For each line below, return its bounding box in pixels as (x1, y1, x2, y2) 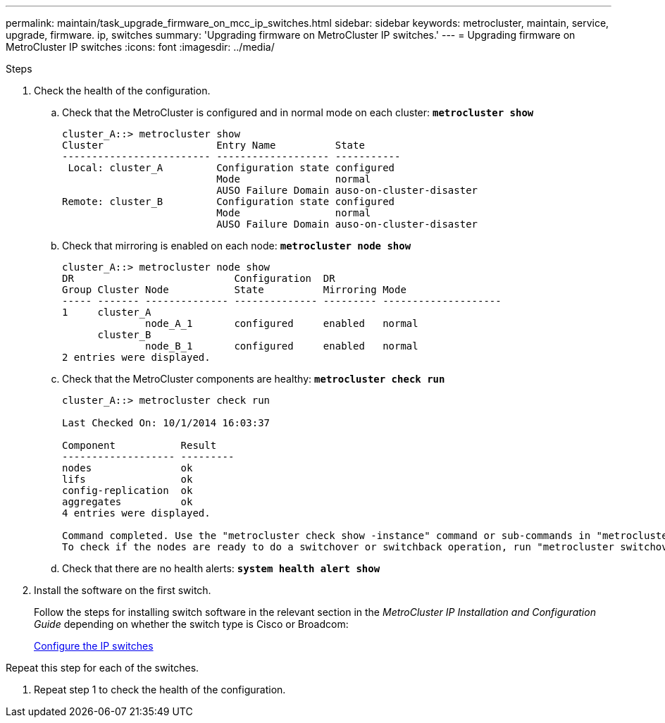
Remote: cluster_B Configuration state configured (62, 196, 395, 207)
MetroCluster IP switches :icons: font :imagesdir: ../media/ (6, 41, 275, 53)
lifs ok (62, 474, 193, 485)
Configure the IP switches (34, 640, 154, 652)
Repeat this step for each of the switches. (6, 662, 199, 674)
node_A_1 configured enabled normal (145, 318, 418, 329)
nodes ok (62, 462, 193, 474)
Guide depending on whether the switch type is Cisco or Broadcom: (34, 618, 349, 630)
